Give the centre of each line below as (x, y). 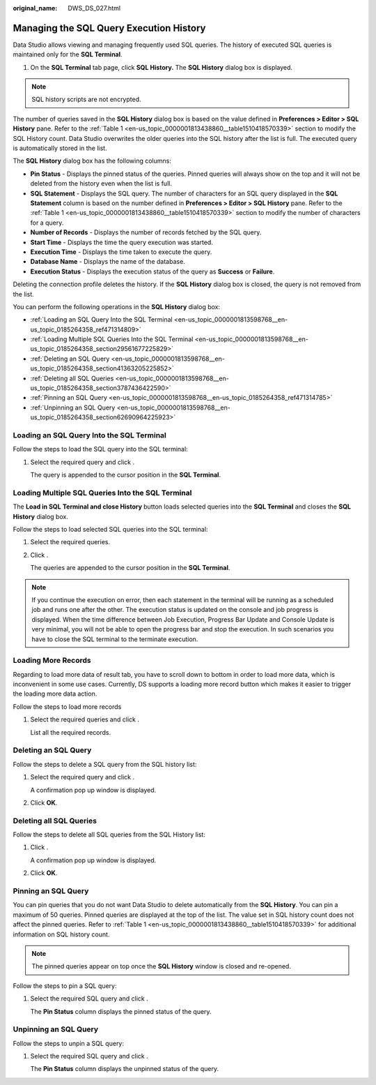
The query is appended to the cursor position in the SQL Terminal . (126, 475)
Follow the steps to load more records (67, 706)
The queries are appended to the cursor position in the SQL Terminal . (130, 568)
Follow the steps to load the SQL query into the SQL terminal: (100, 449)
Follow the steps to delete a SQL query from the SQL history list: (105, 764)
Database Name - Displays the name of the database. (108, 262)
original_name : (35, 8)
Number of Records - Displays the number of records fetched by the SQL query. (146, 232)
